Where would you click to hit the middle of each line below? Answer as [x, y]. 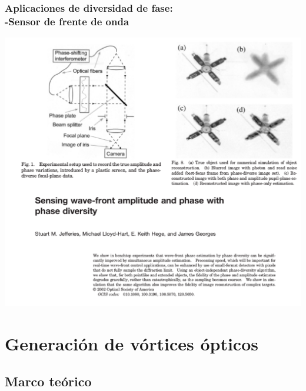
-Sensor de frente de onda [67, 21]
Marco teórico [48, 381]
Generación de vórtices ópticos [132, 344]
